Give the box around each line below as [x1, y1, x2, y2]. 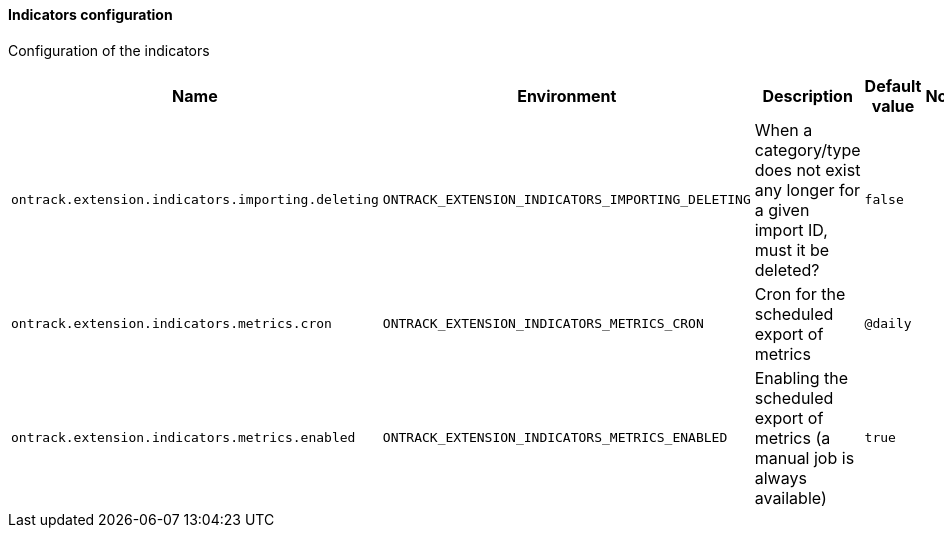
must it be [754, 239, 830, 260]
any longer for [754, 179, 861, 200]
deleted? [754, 259, 820, 280]
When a [754, 119, 813, 140]
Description [762, 85, 853, 106]
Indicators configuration [8, 6, 173, 23]
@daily [864, 316, 912, 332]
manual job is [754, 447, 855, 468]
